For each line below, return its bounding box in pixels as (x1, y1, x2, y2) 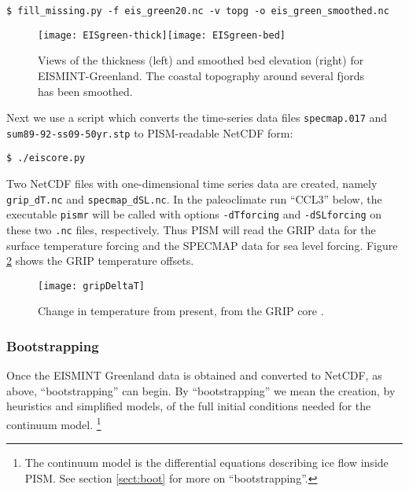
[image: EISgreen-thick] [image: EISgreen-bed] (38, 29, 286, 41)
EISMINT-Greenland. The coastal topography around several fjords (38, 67, 364, 83)
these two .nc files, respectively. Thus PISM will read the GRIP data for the (6, 221, 376, 237)
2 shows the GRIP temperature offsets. (6, 252, 194, 269)
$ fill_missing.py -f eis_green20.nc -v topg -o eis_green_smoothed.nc (6, 6, 389, 17)
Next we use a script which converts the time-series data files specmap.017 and (6, 109, 388, 126)
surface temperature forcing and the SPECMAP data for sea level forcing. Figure (6, 237, 398, 253)
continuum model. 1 (6, 414, 101, 432)
